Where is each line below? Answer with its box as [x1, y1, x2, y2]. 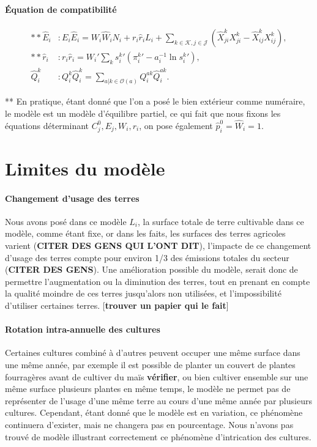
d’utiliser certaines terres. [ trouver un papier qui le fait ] [5, 299, 229, 311]
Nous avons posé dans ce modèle [5, 215, 127, 227]
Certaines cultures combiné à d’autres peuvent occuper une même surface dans [5, 346, 300, 359]
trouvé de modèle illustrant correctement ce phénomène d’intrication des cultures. [5, 430, 311, 443]
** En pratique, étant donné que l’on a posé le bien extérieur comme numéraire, [5, 95, 305, 108]
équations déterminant [5, 119, 89, 131]
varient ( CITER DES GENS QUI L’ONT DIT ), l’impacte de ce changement [5, 239, 311, 252]
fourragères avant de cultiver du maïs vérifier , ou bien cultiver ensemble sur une [5, 370, 308, 383]
